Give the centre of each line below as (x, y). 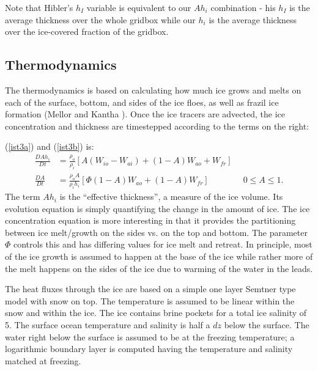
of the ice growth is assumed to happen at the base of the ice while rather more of (159, 256)
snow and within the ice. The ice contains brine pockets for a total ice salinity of (156, 313)
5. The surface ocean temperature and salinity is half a (108, 325)
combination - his (243, 7)
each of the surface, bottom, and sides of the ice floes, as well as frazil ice (142, 102)
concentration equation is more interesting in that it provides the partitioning (150, 220)
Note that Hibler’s (39, 7)
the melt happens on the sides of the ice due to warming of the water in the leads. (159, 268)
